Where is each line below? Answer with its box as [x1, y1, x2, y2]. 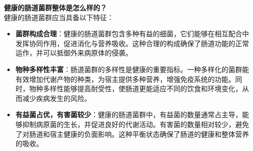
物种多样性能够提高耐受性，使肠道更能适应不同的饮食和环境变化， [29, 83, 242, 94]
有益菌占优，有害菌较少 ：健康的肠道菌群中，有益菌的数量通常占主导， [15, 109, 242, 120]
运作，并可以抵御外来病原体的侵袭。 [15, 48, 132, 58]
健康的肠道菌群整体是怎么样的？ [4, 2, 107, 12]
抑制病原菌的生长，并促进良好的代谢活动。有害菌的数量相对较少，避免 [22, 119, 249, 129]
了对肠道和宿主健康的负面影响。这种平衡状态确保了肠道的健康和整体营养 [15, 128, 249, 139]
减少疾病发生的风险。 [22, 93, 91, 103]
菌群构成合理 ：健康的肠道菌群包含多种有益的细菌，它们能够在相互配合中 [15, 28, 249, 39]
